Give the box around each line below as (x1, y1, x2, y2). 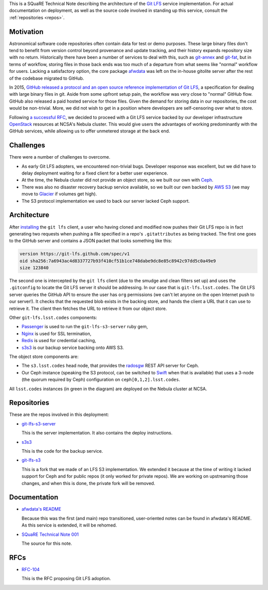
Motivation (9, 27, 44, 36)
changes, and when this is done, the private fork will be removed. (21, 480, 155, 486)
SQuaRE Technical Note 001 (21, 531, 79, 537)
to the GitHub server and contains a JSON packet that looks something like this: (9, 238, 172, 244)
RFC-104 (21, 566, 40, 572)
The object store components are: (9, 354, 79, 359)
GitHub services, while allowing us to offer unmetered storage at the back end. (9, 128, 170, 134)
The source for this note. (21, 540, 72, 546)
